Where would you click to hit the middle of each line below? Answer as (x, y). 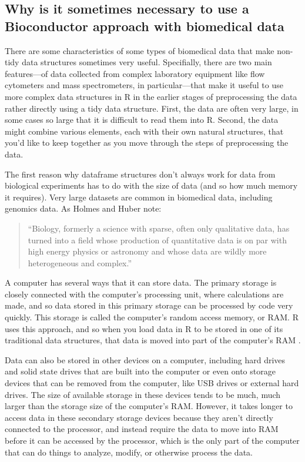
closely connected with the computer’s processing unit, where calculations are (144, 294)
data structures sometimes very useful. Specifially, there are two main (147, 62)
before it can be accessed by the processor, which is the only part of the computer (152, 440)
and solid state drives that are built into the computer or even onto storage (140, 371)
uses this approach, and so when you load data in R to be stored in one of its (144, 328)
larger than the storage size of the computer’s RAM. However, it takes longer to (149, 406)
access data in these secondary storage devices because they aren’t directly (139, 417)
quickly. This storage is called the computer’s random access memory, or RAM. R (152, 317)
